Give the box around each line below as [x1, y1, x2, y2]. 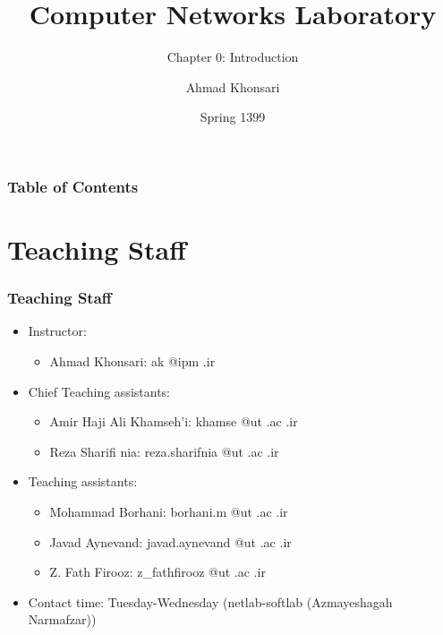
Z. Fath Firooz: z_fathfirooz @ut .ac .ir [49, 562, 266, 581]
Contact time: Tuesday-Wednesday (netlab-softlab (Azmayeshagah [28, 592, 393, 611]
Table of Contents [7, 175, 139, 197]
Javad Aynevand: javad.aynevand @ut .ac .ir [49, 532, 292, 551]
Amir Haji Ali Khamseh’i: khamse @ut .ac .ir [49, 412, 298, 431]
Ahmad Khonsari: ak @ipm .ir [49, 352, 216, 371]
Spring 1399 [200, 107, 266, 126]
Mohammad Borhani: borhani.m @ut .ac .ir [49, 502, 288, 520]
